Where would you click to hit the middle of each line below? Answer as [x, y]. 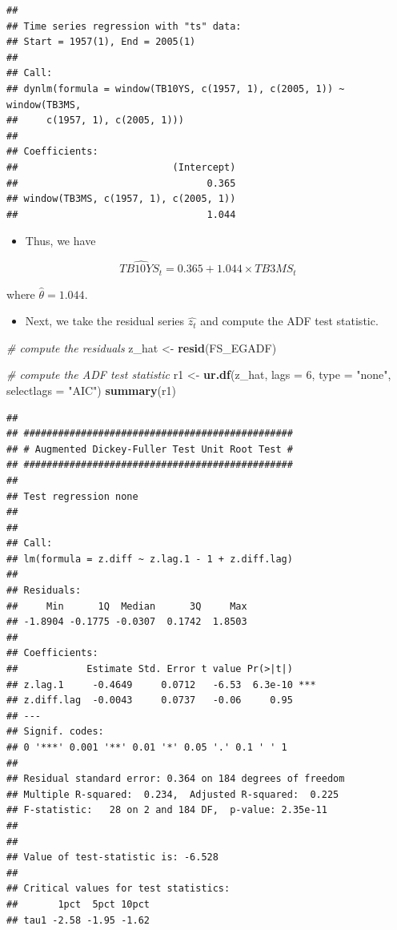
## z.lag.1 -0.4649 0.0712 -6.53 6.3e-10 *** [161, 684]
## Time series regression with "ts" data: [124, 26]
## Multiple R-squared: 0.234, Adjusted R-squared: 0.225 [173, 794]
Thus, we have [60, 241]
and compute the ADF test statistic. [289, 321]
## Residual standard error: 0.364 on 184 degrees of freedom [176, 779]
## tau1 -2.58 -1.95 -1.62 [78, 920]
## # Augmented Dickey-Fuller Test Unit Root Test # [150, 449]
